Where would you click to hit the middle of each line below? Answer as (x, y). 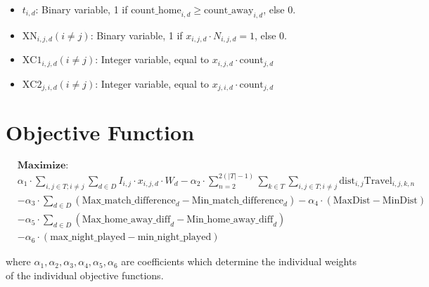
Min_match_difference (238, 200)
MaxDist (352, 200)
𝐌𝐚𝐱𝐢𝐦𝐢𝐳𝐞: (43, 166)
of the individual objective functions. (85, 275)
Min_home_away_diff (230, 220)
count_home (156, 11)
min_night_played (174, 238)
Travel (378, 181)
